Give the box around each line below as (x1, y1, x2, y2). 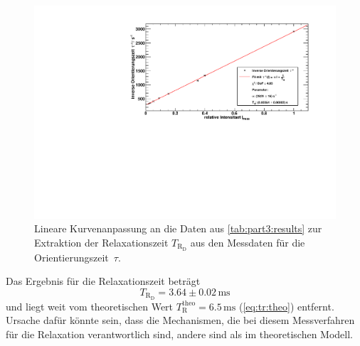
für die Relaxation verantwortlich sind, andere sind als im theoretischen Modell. (6, 326, 353, 341)
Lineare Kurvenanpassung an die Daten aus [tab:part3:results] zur (34, 221, 322, 236)
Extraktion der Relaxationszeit (34, 234, 169, 249)
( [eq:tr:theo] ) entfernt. (238, 298, 334, 313)
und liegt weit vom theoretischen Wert (6, 298, 174, 313)
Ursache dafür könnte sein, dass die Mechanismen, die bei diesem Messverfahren (6, 313, 355, 328)
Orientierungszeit (34, 249, 109, 264)
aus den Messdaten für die (190, 234, 305, 249)
